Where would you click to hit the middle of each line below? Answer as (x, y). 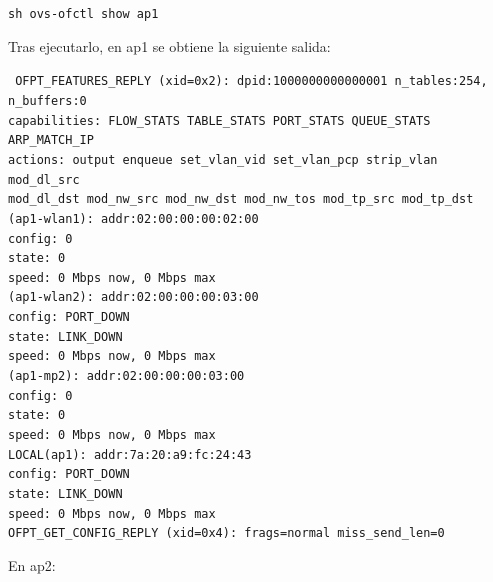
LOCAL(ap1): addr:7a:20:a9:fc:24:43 (130, 454)
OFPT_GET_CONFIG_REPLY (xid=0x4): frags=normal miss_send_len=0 (226, 533)
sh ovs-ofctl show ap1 (83, 14)
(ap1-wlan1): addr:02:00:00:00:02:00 (133, 218)
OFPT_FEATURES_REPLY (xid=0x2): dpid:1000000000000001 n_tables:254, (251, 81)
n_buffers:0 (47, 100)
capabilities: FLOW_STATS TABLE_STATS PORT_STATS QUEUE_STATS (219, 120)
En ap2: (32, 565)
